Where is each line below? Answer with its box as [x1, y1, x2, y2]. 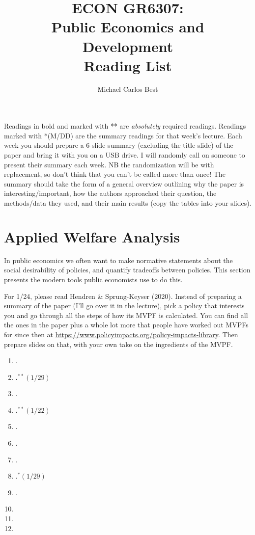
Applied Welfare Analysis [4, 226, 180, 246]
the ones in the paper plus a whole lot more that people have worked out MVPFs [4, 320, 249, 330]
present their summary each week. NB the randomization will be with [4, 159, 214, 169]
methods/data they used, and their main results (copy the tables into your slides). [4, 198, 252, 208]
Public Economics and [51, 17, 204, 37]
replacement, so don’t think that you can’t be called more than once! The [4, 169, 226, 179]
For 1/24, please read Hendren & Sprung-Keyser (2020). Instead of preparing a [4, 291, 242, 301]
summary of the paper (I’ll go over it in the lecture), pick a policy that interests [4, 300, 245, 311]
